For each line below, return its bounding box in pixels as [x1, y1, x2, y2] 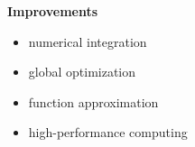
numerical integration [28, 32, 147, 51]
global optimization [28, 62, 136, 81]
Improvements [7, 2, 98, 20]
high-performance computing [28, 123, 188, 142]
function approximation [28, 92, 159, 111]
